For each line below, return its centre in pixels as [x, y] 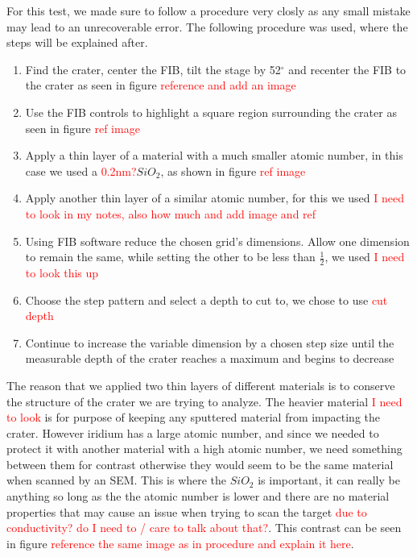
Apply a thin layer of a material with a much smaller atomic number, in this [214, 155]
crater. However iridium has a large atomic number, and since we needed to [193, 432]
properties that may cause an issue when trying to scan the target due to [187, 511]
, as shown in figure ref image [233, 170]
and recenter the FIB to [347, 69]
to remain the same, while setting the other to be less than [170, 257]
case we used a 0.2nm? [81, 170]
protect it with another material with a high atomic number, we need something [204, 449]
